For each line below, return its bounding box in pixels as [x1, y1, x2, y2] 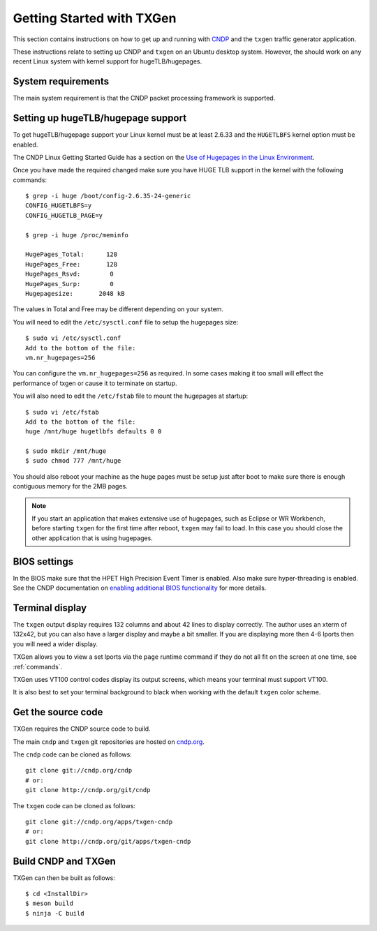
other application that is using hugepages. [31, 534, 153, 542]
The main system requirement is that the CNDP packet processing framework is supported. [13, 94, 276, 103]
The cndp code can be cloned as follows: [13, 750, 132, 759]
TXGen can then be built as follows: [13, 873, 115, 882]
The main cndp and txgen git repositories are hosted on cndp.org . [13, 737, 205, 746]
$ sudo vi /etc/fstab [25, 408, 99, 416]
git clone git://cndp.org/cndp [25, 766, 133, 775]
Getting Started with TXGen [13, 10, 177, 26]
